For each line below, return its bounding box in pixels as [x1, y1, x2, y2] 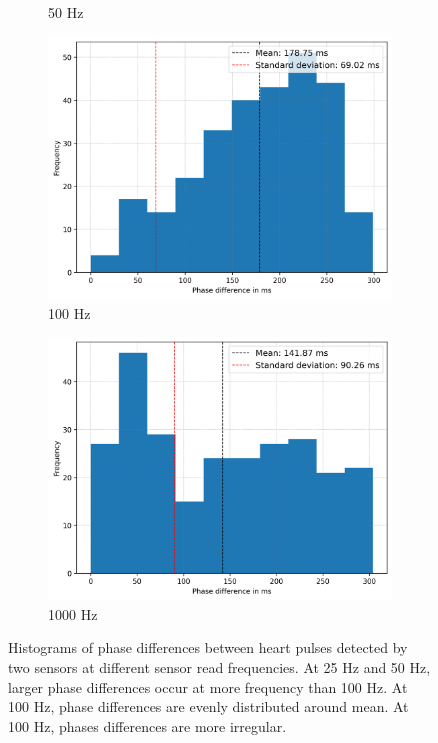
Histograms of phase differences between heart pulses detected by [8, 637, 408, 658]
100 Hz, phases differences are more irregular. [8, 715, 287, 736]
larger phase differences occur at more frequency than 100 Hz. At [8, 676, 408, 697]
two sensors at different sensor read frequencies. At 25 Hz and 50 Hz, [8, 656, 431, 677]
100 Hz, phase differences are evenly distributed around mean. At [8, 696, 409, 717]
